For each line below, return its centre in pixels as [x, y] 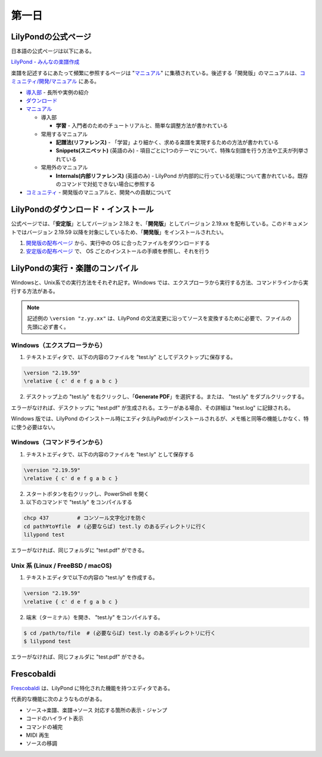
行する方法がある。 [35, 291]
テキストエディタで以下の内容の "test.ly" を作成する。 [92, 577]
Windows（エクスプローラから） [59, 345]
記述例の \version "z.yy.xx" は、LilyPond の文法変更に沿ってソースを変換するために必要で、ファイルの [159, 319]
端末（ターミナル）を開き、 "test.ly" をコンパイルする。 [95, 617]
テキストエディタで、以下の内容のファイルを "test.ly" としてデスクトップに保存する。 [131, 357]
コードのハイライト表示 [55, 718]
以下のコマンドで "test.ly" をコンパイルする [79, 502]
